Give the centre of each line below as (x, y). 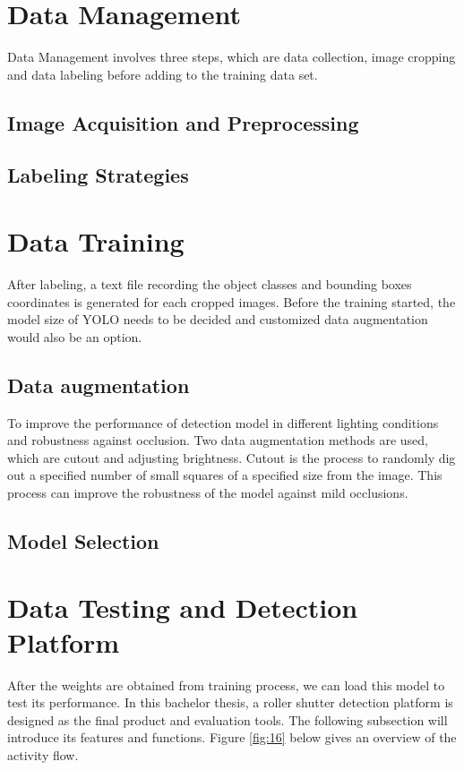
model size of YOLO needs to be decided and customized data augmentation (218, 319)
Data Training (96, 241)
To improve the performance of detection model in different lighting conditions (223, 422)
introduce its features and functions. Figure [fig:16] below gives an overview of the (232, 737)
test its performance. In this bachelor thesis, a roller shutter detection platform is (230, 702)
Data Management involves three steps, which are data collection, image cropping (232, 57)
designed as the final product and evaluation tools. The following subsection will (228, 719)
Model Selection (83, 540)
